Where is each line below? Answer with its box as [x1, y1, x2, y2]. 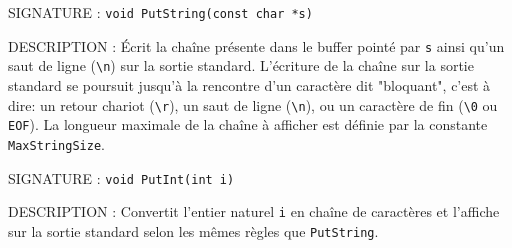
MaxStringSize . [8, 133, 105, 154]
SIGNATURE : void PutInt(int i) [8, 167, 235, 188]
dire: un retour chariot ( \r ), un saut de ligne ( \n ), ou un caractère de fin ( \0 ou [8, 94, 498, 115]
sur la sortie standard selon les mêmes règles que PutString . [8, 220, 379, 241]
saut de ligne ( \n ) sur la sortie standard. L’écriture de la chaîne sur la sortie [8, 55, 474, 76]
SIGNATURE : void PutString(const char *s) [8, 2, 313, 22]
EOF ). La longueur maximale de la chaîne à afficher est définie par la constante [8, 114, 488, 135]
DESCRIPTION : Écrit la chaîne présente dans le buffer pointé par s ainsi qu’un [8, 35, 505, 56]
